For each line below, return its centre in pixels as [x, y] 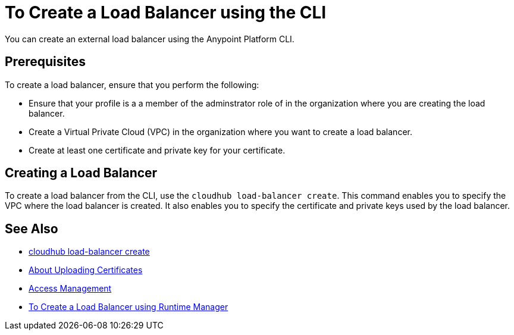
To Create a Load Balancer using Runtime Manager [128, 307]
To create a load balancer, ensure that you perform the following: [132, 84]
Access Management [70, 289]
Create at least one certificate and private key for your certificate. [157, 150]
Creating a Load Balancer [81, 173]
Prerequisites [45, 62]
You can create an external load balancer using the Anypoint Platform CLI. [150, 39]
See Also [32, 228]
